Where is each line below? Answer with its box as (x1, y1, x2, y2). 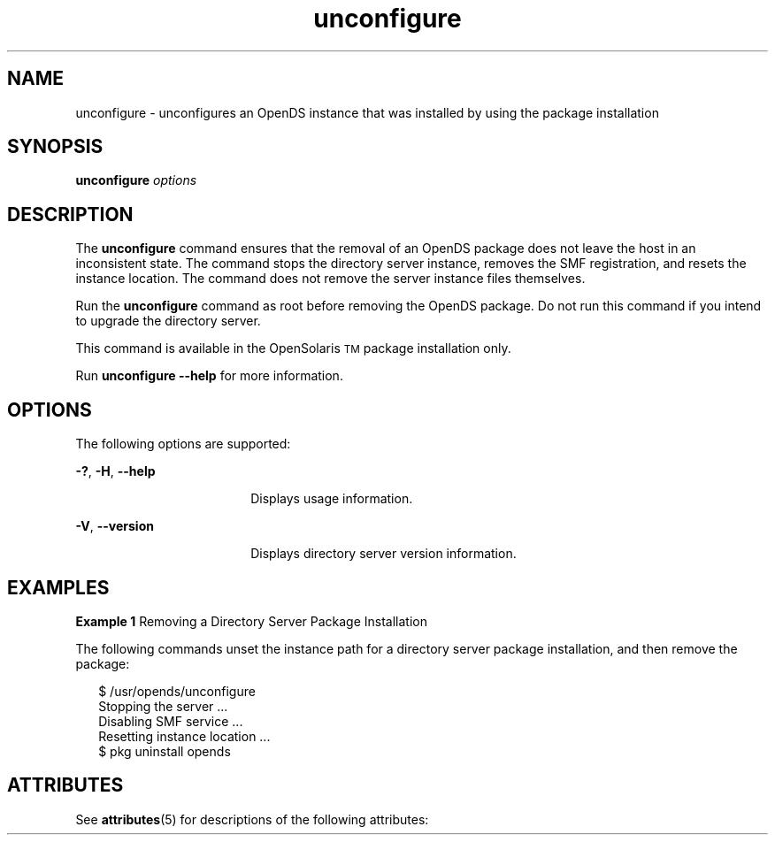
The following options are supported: (75, 436, 291, 452)
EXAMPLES (7, 576, 110, 599)
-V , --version (75, 518, 154, 534)
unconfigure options (75, 172, 197, 188)
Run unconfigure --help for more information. (75, 368, 343, 384)
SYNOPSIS (7, 135, 104, 158)
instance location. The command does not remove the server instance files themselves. (75, 271, 586, 287)
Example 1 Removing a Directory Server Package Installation (75, 613, 428, 629)
